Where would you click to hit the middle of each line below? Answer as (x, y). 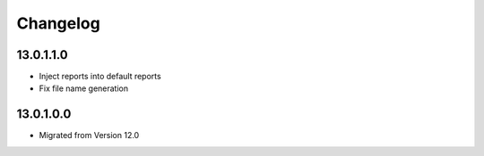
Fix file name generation (84, 88)
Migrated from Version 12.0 (89, 135)
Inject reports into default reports (100, 77)
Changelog (58, 23)
